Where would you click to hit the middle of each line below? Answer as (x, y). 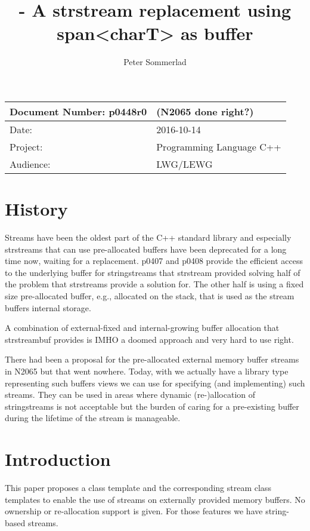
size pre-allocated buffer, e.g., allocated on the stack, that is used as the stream (150, 296)
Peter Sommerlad (155, 62)
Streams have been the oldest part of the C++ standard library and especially (148, 237)
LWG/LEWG (185, 164)
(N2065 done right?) (205, 111)
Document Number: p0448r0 (78, 111)
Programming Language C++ (219, 146)
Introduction (58, 459)
